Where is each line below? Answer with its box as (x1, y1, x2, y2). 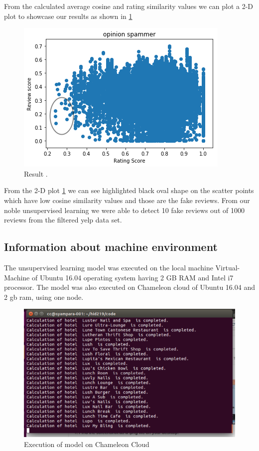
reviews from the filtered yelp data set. (4, 215, 122, 225)
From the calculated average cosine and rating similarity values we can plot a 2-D (4, 1, 254, 11)
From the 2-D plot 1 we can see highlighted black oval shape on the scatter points (4, 185, 254, 196)
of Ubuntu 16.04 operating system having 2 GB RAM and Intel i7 (31, 272, 234, 282)
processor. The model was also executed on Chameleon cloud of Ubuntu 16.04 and (4, 282, 255, 292)
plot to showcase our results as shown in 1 (4, 10, 132, 21)
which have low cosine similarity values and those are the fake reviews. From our (4, 195, 250, 205)
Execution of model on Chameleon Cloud (24, 439, 149, 450)
